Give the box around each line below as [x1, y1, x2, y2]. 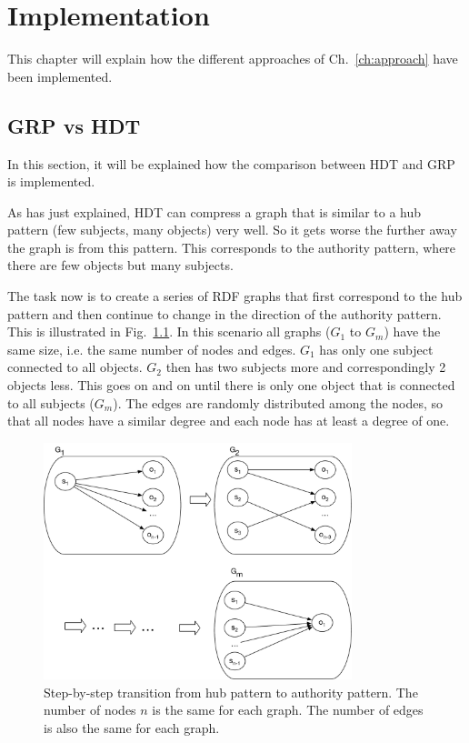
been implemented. [7, 66, 113, 85]
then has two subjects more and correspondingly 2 [165, 357, 446, 377]
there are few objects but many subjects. [7, 256, 234, 275]
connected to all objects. [7, 357, 143, 377]
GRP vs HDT [7, 111, 141, 139]
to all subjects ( [7, 393, 95, 412]
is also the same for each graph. [44, 718, 220, 737]
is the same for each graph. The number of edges [152, 700, 424, 719]
